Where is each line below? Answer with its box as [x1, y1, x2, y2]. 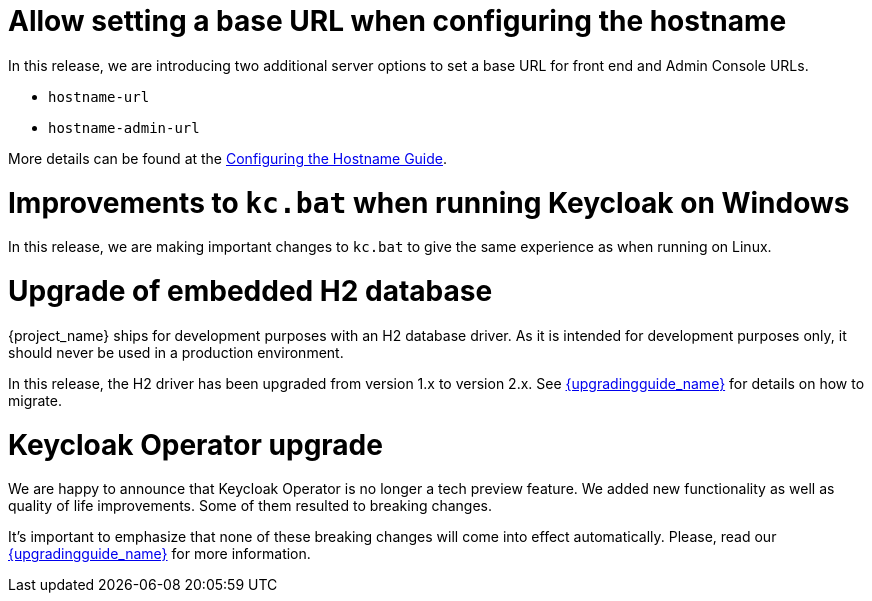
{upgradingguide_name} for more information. [8, 545, 311, 563]
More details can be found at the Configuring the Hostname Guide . [8, 149, 448, 167]
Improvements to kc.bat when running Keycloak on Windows [8, 185, 850, 220]
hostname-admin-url [48, 119, 200, 136]
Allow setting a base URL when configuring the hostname [8, 4, 787, 38]
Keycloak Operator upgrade [8, 427, 383, 462]
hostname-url [48, 88, 150, 105]
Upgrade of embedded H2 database [8, 274, 493, 308]
